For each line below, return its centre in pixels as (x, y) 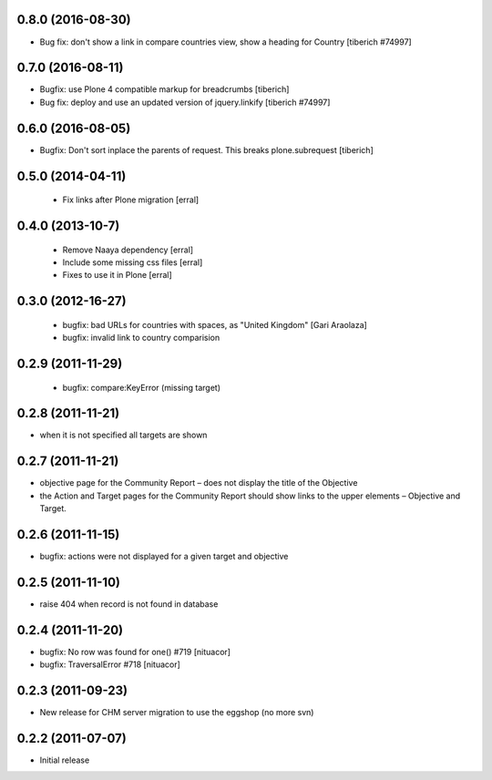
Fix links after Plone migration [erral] (131, 200)
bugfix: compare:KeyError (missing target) (142, 387)
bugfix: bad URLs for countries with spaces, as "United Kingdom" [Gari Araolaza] (215, 324)
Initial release (65, 760)
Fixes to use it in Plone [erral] (117, 275)
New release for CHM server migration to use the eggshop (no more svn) (177, 713)
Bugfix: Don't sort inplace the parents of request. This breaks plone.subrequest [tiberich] (206, 149)
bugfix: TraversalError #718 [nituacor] (110, 664)
